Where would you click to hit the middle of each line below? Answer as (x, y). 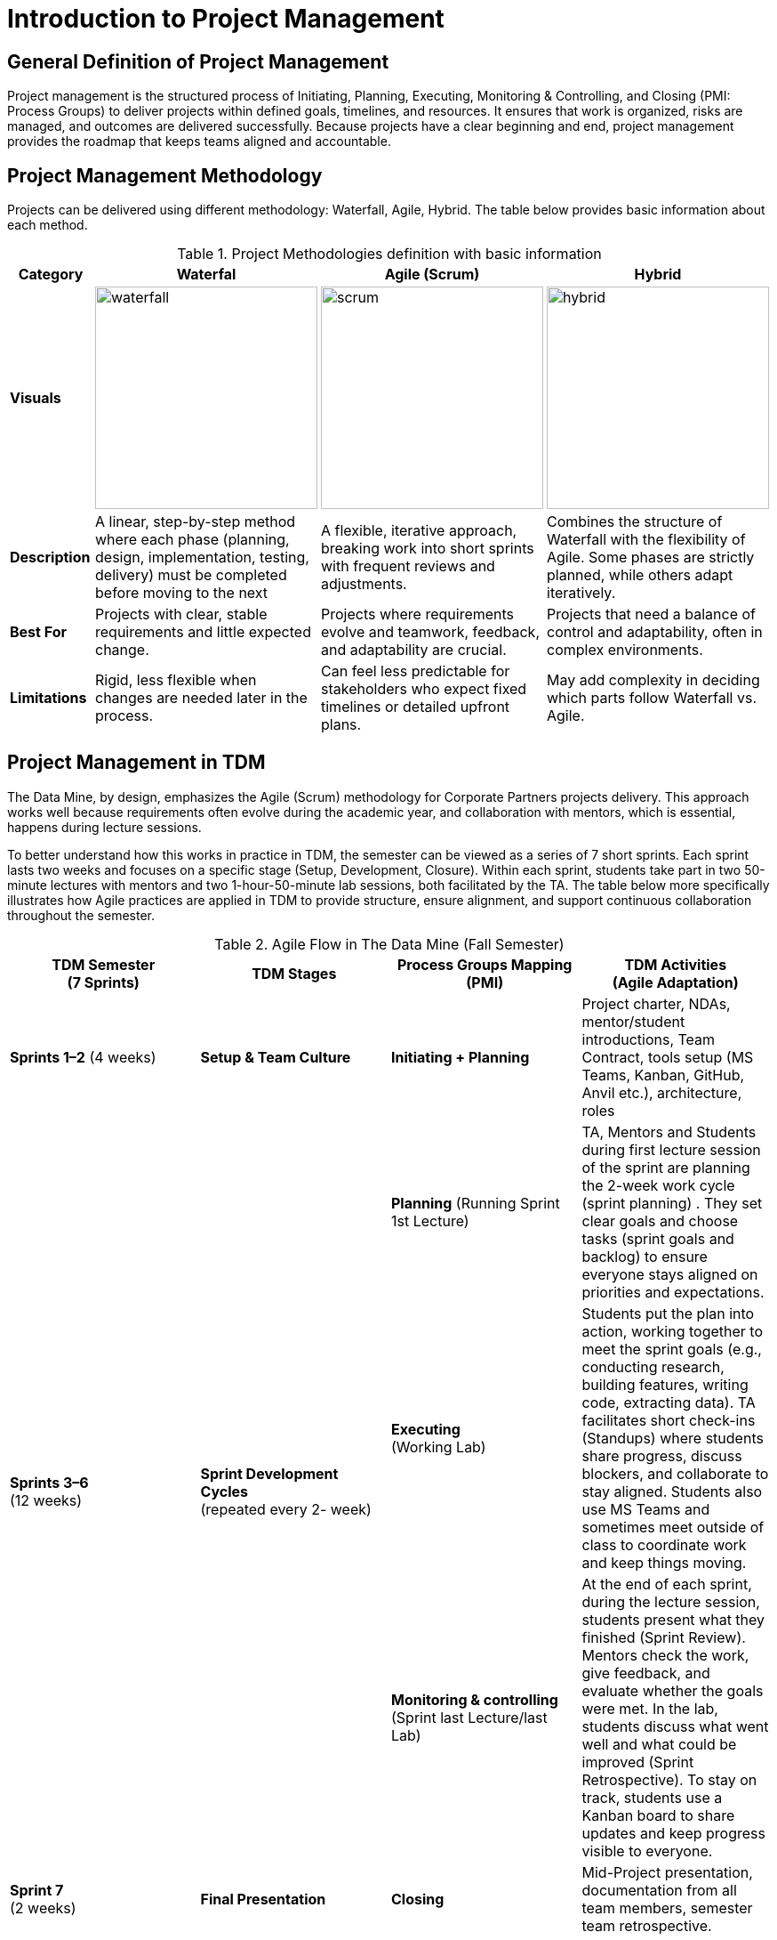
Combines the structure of (635, 522)
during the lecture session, (671, 1601)
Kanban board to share (658, 1815)
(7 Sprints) (103, 982)
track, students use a (652, 1797)
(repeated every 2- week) (286, 1509)
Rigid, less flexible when (176, 680)
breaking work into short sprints (428, 549)
